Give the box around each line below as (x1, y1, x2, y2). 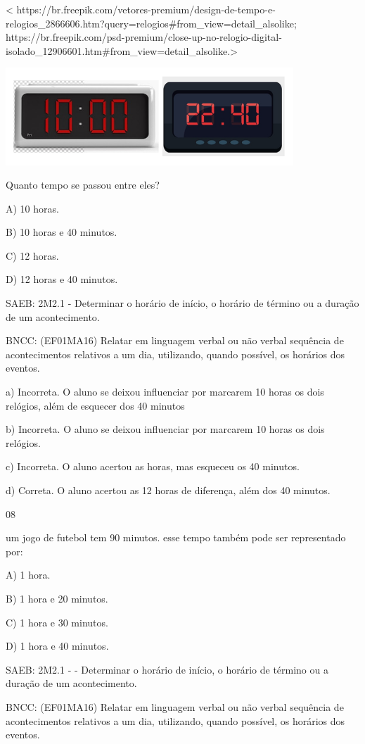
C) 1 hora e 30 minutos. (6, 614, 108, 629)
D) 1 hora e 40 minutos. (6, 638, 109, 653)
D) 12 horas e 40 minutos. (6, 272, 118, 286)
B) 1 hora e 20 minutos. (6, 591, 108, 605)
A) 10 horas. (6, 201, 59, 215)
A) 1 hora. (6, 567, 51, 582)
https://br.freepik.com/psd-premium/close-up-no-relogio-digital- (6, 30, 282, 44)
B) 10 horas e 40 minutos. (6, 225, 117, 239)
